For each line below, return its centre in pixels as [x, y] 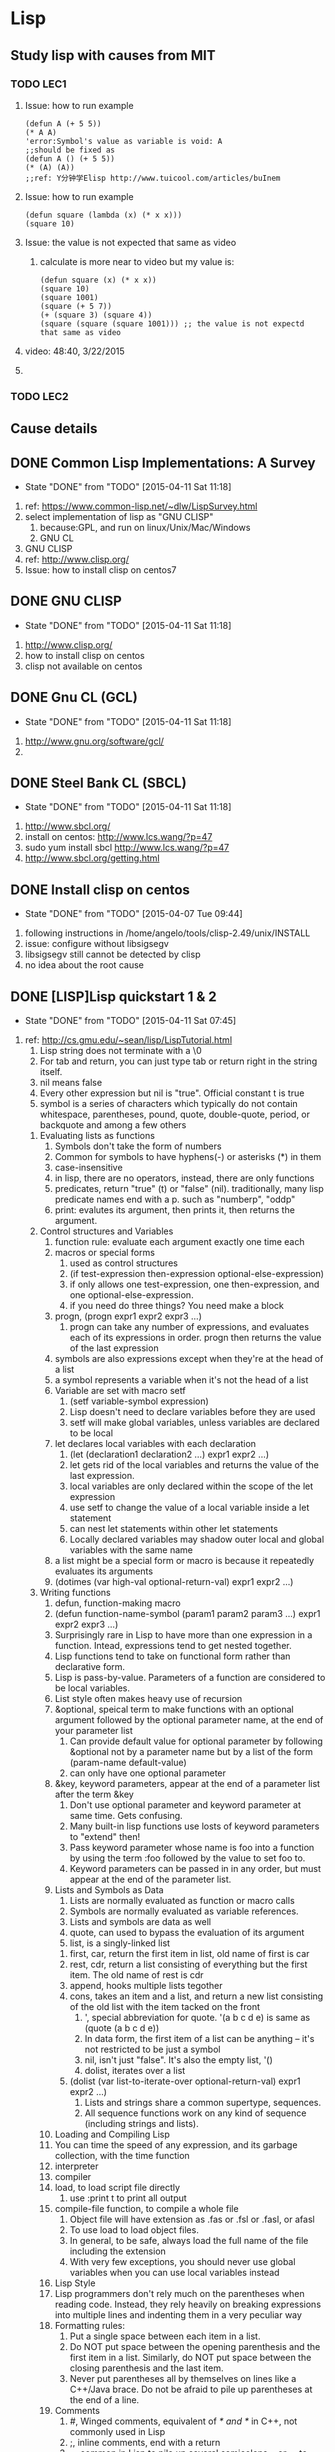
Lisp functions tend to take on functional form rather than [172, 1656]
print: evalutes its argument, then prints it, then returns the [174, 1210]
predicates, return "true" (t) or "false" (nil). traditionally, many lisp [189, 1189]
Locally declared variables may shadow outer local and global [197, 1539]
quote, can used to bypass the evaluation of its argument [187, 1933]
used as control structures [123, 1263]
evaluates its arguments [103, 1571]
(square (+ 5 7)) [76, 306]
